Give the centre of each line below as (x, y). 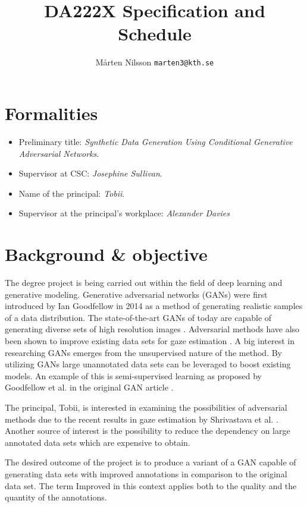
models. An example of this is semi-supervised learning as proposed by (133, 375)
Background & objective (106, 254)
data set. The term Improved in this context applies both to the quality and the (151, 485)
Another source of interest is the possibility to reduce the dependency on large (148, 431)
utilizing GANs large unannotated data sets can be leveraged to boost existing (148, 364)
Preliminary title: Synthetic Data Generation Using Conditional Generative (156, 141)
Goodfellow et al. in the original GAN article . (89, 387)
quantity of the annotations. (56, 497)
